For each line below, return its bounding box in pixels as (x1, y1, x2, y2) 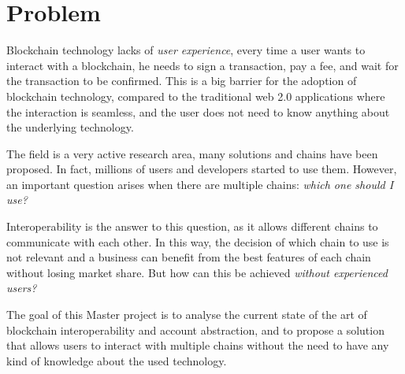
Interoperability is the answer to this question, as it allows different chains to (6, 218, 378, 235)
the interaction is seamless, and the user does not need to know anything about (6, 103, 390, 120)
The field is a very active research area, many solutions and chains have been (6, 145, 378, 161)
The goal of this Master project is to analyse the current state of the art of (6, 306, 367, 323)
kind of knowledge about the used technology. (6, 352, 227, 368)
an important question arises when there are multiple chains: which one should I (6, 176, 394, 192)
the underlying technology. (6, 119, 134, 135)
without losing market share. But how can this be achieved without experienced (6, 264, 388, 280)
